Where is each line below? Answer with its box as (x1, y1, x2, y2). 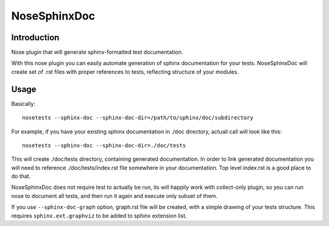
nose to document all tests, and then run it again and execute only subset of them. (11, 192, 218, 199)
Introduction (11, 32, 60, 43)
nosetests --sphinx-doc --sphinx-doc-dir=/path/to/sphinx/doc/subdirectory (22, 115, 253, 121)
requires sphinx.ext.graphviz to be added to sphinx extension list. (11, 212, 187, 219)
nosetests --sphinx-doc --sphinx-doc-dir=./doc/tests (22, 142, 186, 149)
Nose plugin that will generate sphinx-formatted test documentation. (11, 49, 183, 56)
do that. (11, 172, 31, 180)
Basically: (11, 100, 36, 107)
